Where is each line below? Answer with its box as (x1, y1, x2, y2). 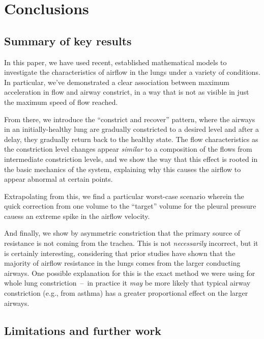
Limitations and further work (4, 322, 162, 338)
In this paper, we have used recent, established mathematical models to (4, 56, 227, 67)
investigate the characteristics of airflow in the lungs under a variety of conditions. (4, 67, 260, 77)
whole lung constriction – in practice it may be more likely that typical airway (4, 277, 251, 288)
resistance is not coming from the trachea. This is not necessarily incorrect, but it (4, 238, 258, 248)
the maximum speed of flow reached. (4, 96, 118, 107)
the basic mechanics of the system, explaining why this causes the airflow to (4, 163, 241, 174)
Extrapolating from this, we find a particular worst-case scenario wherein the (4, 190, 244, 201)
